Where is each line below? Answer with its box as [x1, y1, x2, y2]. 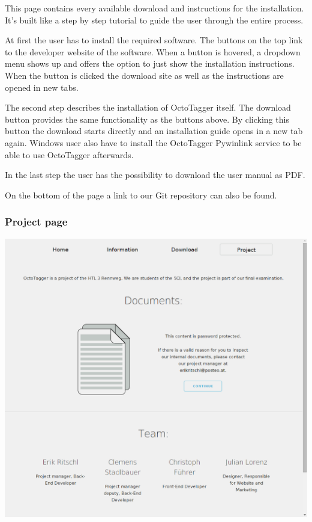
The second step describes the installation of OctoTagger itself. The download [5, 101, 291, 114]
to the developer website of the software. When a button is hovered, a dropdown [5, 45, 301, 58]
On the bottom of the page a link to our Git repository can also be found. [5, 188, 277, 201]
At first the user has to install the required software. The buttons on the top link [5, 34, 303, 46]
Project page [5, 214, 68, 229]
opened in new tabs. [5, 81, 79, 93]
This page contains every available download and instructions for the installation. [5, 2, 304, 14]
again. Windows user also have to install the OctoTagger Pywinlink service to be [5, 136, 302, 149]
